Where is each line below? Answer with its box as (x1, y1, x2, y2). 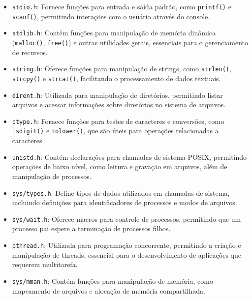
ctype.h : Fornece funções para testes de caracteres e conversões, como (12, 116, 224, 126)
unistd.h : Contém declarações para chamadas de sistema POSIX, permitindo (12, 151, 247, 162)
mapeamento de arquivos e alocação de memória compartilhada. (12, 285, 205, 296)
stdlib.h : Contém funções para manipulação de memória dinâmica (12, 28, 216, 38)
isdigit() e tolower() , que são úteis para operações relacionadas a (12, 125, 219, 136)
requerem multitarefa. (12, 259, 78, 269)
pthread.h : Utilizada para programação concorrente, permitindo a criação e (12, 240, 241, 250)
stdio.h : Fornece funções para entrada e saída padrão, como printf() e (12, 1, 231, 11)
